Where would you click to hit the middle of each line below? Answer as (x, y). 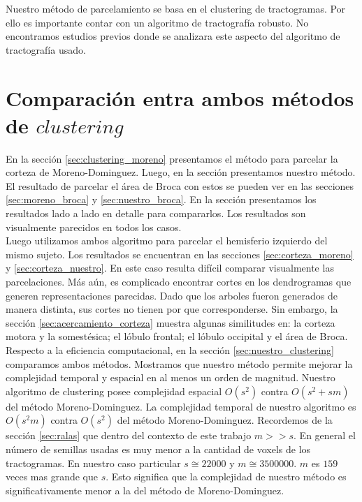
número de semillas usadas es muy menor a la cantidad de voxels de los (158, 449)
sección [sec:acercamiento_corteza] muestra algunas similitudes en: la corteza (171, 322)
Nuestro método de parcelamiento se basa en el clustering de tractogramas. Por (176, 8)
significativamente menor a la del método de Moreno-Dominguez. (145, 490)
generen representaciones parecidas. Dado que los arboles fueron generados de (172, 295)
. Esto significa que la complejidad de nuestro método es (226, 477)
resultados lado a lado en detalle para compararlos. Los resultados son (156, 213)
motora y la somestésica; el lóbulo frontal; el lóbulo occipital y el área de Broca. (177, 336)
